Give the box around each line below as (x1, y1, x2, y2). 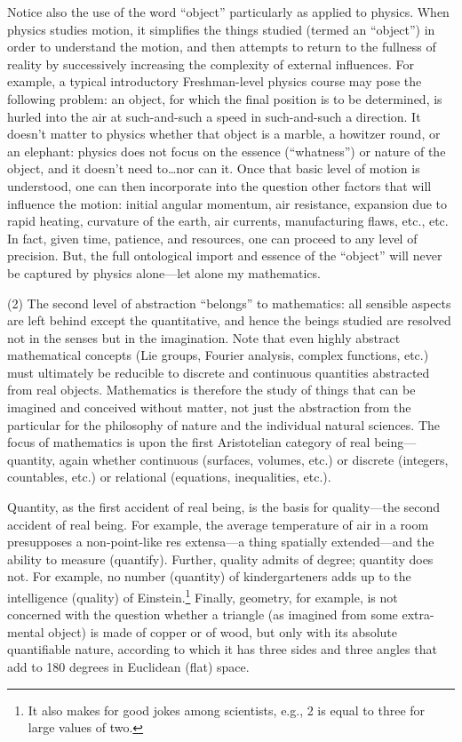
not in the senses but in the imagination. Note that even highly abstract (7, 328, 401, 347)
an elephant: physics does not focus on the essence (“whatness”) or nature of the (7, 141, 446, 160)
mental (7, 622, 44, 641)
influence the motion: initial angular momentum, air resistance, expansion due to (7, 194, 448, 212)
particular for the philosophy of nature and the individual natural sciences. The (7, 415, 441, 434)
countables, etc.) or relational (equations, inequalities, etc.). (7, 467, 331, 486)
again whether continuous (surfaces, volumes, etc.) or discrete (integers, (59, 450, 449, 468)
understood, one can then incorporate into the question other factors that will (7, 176, 432, 195)
